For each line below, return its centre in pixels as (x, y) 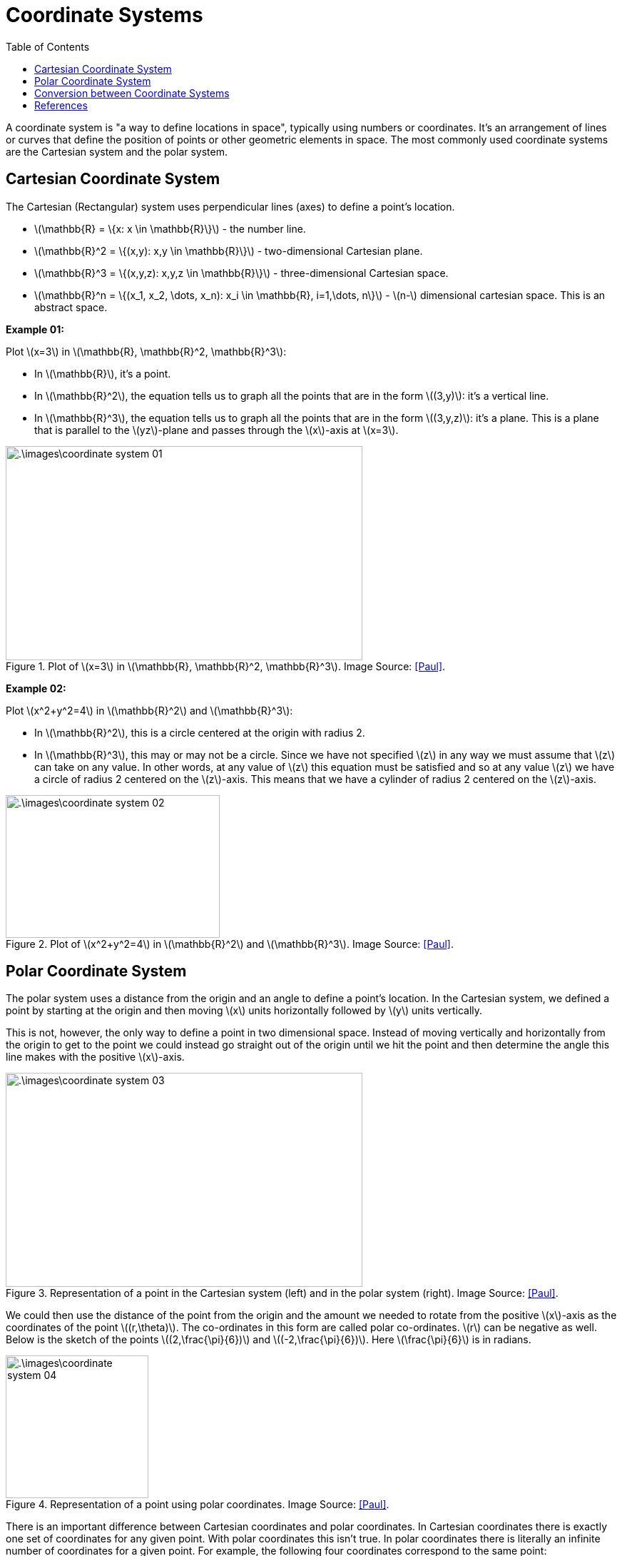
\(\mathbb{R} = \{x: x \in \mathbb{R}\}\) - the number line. (170, 228)
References (61, 105)
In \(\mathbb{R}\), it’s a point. (103, 373)
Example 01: (35, 329)
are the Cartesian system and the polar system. (117, 151)
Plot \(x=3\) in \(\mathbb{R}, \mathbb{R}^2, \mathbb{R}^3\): (146, 351)
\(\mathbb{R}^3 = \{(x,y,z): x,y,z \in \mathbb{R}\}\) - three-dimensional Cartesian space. (241, 273)
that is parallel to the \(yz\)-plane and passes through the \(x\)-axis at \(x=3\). (216, 430)
